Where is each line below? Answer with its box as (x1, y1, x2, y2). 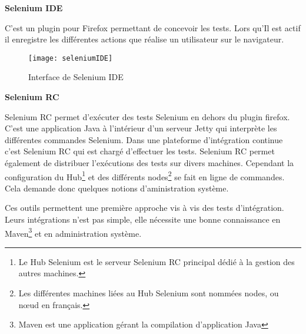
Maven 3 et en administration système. (5, 225, 142, 239)
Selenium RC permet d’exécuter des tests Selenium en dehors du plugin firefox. (5, 110, 290, 123)
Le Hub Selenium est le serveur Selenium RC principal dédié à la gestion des (18, 255, 295, 267)
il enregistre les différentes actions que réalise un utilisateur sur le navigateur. (5, 33, 284, 45)
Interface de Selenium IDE (28, 71, 124, 83)
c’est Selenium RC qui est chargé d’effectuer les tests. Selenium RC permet (5, 145, 275, 157)
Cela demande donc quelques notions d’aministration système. (5, 181, 229, 194)
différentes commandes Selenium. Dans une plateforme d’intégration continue (5, 133, 283, 145)
